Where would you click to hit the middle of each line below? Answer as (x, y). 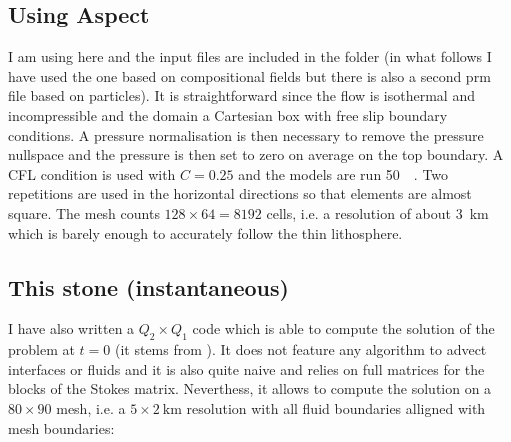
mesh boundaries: (61, 427)
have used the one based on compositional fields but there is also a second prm (249, 75)
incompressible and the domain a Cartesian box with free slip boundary (228, 114)
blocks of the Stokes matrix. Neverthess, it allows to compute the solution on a (250, 388)
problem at (41, 349)
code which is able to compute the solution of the (343, 328)
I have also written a (71, 328)
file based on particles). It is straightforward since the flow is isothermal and (241, 95)
